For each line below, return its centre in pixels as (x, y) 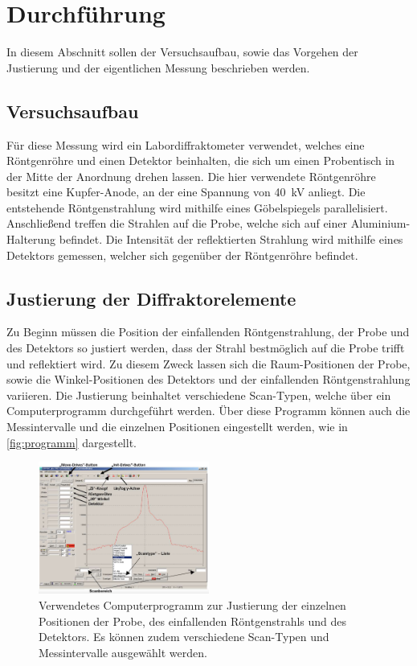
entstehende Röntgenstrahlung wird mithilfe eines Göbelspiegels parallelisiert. (197, 207)
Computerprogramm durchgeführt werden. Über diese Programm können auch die (208, 411)
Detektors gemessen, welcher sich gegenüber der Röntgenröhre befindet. (182, 255)
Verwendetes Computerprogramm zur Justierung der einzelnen (192, 604)
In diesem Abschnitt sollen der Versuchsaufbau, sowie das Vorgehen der (182, 52)
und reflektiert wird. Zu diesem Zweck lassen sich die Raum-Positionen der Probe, (208, 363)
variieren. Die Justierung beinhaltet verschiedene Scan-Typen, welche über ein (199, 395)
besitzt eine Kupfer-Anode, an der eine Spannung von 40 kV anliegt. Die (186, 192)
